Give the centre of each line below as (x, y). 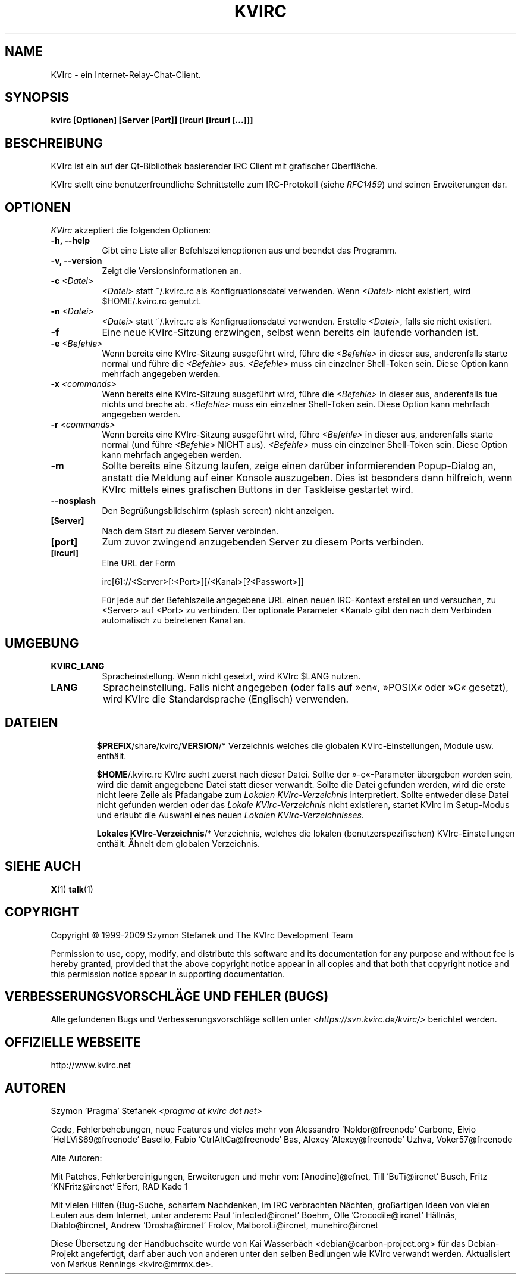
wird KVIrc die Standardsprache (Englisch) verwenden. (226, 699)
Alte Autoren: (76, 1158)
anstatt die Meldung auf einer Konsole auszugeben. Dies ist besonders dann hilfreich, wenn (307, 478)
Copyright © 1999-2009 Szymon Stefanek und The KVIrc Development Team (202, 935)
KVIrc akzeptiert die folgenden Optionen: (131, 230)
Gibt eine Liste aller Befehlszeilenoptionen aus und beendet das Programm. (249, 251)
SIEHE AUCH (43, 866)
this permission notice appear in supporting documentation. (168, 974)
